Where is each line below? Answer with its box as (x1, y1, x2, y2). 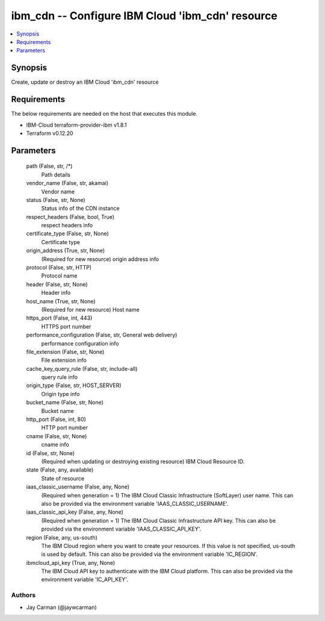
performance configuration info (41, 339, 120, 347)
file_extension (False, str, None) (26, 348, 105, 355)
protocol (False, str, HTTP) (26, 264, 92, 271)
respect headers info (41, 222, 93, 229)
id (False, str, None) (26, 449, 75, 456)
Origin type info (41, 390, 80, 397)
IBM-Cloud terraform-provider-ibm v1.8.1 (26, 121, 127, 128)
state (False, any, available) (26, 466, 94, 473)
